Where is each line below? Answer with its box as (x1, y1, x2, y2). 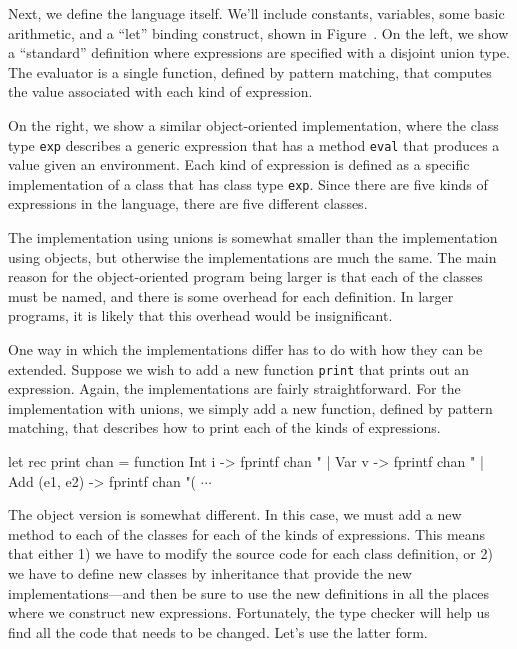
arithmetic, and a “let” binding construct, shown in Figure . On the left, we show (8, 22, 509, 43)
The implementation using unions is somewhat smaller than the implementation (8, 227, 498, 248)
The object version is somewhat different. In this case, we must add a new (8, 504, 462, 525)
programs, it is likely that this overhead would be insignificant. (8, 305, 393, 326)
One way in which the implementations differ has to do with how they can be (8, 339, 483, 360)
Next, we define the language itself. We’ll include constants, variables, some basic (8, 3, 505, 23)
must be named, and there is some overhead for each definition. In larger (8, 285, 454, 306)
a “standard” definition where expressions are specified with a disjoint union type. (8, 42, 510, 63)
